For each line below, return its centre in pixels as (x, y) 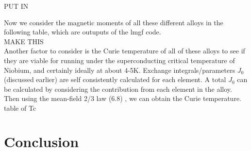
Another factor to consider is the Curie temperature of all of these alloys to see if (125, 51)
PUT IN (16, 6)
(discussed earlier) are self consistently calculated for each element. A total (115, 79)
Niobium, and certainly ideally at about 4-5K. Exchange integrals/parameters (120, 70)
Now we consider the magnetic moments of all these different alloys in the (114, 22)
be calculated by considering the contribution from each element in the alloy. (118, 89)
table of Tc (20, 108)
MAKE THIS (24, 41)
